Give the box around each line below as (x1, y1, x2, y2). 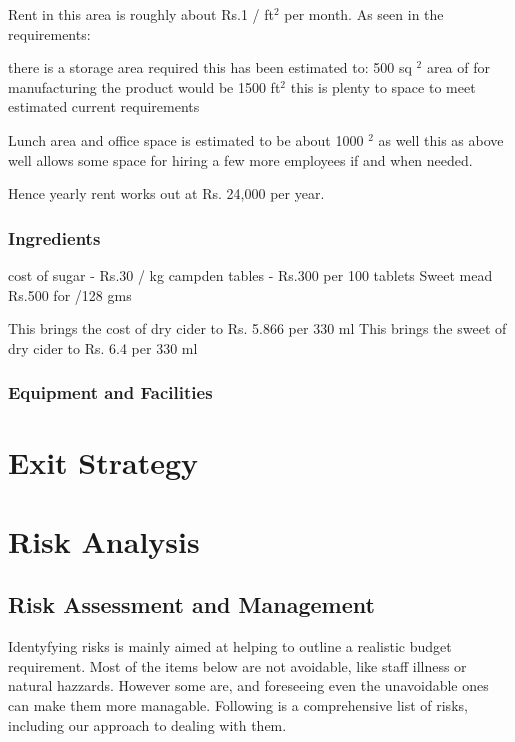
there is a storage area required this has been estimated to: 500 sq (8, 57, 412, 78)
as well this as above (378, 129, 504, 150)
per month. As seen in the (284, 4, 444, 24)
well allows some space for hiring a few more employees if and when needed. (8, 149, 473, 170)
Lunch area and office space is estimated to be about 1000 (8, 129, 364, 150)
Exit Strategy (8, 442, 199, 483)
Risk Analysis (8, 520, 200, 561)
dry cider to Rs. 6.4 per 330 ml (8, 337, 198, 358)
